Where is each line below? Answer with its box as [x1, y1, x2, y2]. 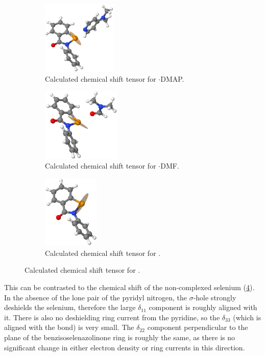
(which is [233, 312, 261, 322]
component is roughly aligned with [149, 302, 257, 313]
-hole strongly [193, 292, 236, 302]
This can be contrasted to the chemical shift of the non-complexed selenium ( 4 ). [4, 282, 255, 292]
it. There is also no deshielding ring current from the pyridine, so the [4, 312, 220, 322]
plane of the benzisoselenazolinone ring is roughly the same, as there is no [4, 331, 235, 342]
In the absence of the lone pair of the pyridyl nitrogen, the [4, 292, 187, 302]
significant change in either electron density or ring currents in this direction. [4, 342, 245, 352]
